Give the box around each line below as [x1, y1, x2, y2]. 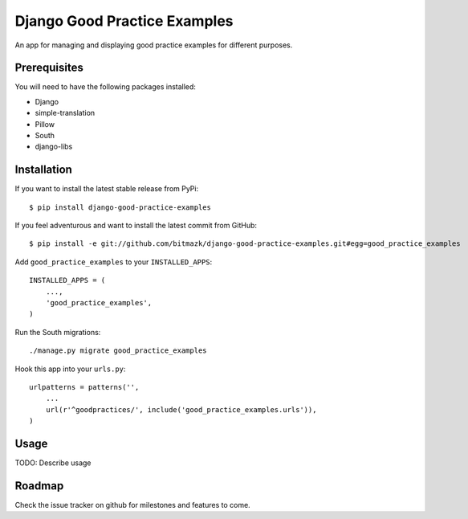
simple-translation [35, 108, 96, 118]
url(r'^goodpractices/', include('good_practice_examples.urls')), [45, 405, 317, 414]
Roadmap [14, 479, 64, 492]
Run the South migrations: [14, 327, 101, 337]
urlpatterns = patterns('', [29, 382, 140, 391]
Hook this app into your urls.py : [14, 364, 126, 374]
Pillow [35, 119, 55, 129]
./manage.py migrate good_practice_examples [29, 346, 208, 355]
